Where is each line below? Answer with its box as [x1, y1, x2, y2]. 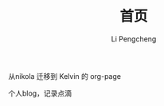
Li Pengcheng [111, 33, 157, 44]
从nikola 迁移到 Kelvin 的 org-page [8, 71, 122, 80]
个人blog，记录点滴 [8, 88, 72, 98]
